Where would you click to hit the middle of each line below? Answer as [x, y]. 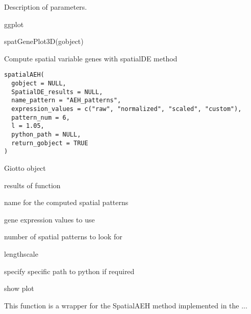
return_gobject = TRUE [50, 143]
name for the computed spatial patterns [66, 202]
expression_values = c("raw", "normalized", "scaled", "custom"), [127, 109]
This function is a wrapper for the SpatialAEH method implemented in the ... [126, 305]
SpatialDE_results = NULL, [57, 92]
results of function [32, 185]
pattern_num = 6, [41, 117]
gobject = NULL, [39, 84]
